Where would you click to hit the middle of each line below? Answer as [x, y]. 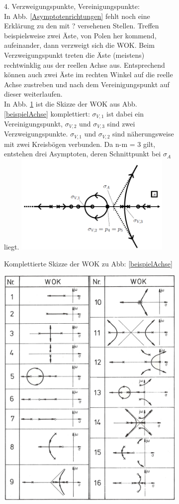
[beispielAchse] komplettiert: [47, 113]
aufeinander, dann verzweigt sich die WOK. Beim [79, 45]
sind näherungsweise [143, 134]
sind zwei [121, 123]
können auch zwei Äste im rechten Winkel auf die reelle [89, 74]
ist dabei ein [125, 113]
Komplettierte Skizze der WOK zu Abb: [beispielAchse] [88, 263]
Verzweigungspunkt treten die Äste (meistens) [74, 55]
